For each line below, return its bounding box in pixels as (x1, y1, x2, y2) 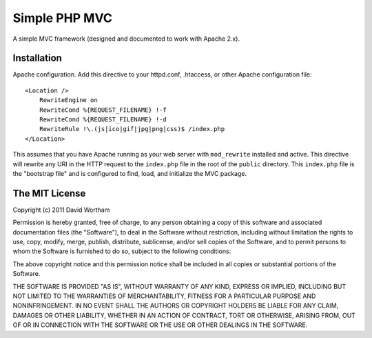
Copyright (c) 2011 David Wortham (12, 206, 110, 214)
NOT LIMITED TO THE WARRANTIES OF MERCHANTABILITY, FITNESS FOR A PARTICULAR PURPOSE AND (12, 292, 316, 300)
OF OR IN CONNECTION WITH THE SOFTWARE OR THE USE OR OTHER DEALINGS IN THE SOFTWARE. (12, 321, 308, 329)
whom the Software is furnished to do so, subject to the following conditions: (12, 247, 231, 255)
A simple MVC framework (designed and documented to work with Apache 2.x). (12, 34, 240, 43)
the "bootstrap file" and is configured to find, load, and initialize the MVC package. (12, 169, 247, 177)
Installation (12, 52, 62, 64)
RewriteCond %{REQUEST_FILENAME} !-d (39, 116, 167, 123)
